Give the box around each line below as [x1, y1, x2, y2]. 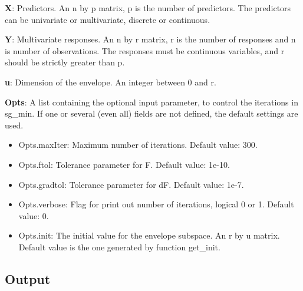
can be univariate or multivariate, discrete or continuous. [5, 13, 210, 25]
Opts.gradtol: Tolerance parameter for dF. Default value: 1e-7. [18, 178, 244, 190]
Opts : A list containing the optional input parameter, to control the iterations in [5, 95, 298, 108]
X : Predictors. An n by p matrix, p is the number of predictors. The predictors [5, 2, 291, 14]
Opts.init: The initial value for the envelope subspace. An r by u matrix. [18, 229, 280, 242]
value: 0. [18, 209, 49, 221]
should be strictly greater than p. [5, 56, 125, 68]
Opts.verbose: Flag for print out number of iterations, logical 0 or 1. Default [18, 198, 294, 210]
